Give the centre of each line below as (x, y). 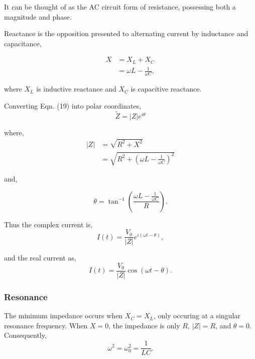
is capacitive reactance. (166, 89)
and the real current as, (40, 258)
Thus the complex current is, (48, 224)
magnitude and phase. (38, 16)
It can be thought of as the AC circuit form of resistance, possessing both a (120, 7)
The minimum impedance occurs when (63, 316)
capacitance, (23, 43)
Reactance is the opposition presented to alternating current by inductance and (126, 33)
